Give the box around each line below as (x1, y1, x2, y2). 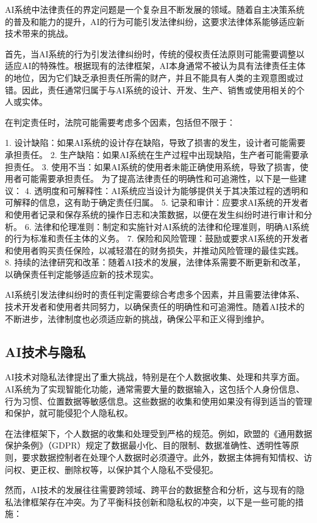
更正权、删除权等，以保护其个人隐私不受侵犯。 (30, 463, 218, 475)
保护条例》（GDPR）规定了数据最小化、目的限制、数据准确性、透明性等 (5, 439, 291, 452)
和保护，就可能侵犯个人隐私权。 (5, 406, 133, 419)
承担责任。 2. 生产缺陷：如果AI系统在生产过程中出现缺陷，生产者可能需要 (5, 148, 300, 161)
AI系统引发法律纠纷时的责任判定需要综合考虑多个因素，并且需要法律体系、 (5, 288, 305, 301)
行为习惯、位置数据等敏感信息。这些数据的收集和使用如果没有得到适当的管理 (5, 394, 312, 407)
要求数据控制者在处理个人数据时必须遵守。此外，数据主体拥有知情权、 (21, 451, 304, 464)
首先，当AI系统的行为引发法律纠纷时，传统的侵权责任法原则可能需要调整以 (5, 47, 305, 60)
